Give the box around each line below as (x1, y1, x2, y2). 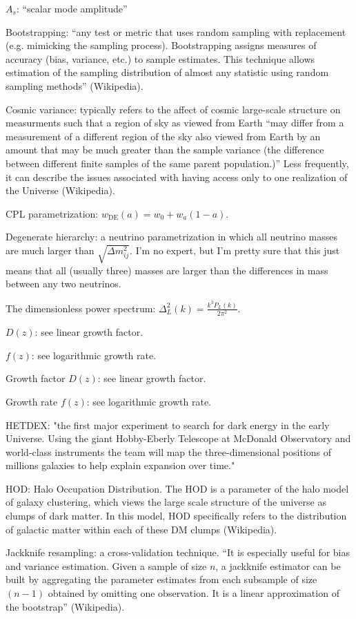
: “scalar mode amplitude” (16, 1, 128, 15)
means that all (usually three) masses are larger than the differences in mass (6, 263, 328, 277)
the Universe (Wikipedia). (6, 183, 115, 198)
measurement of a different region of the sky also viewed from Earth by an (6, 128, 321, 143)
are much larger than (6, 242, 95, 257)
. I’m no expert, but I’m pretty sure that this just (130, 242, 340, 257)
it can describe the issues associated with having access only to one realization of (6, 169, 348, 184)
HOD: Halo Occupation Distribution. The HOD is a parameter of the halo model (6, 481, 349, 495)
